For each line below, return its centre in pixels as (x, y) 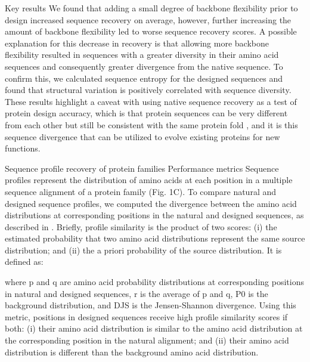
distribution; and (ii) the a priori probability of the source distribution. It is (143, 250)
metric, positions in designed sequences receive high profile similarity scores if (146, 316)
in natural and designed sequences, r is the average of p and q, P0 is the (137, 293)
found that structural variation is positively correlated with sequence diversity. (148, 90)
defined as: (24, 262)
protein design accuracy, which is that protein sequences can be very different (146, 113)
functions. (23, 148)
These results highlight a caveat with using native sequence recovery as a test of (151, 101)
